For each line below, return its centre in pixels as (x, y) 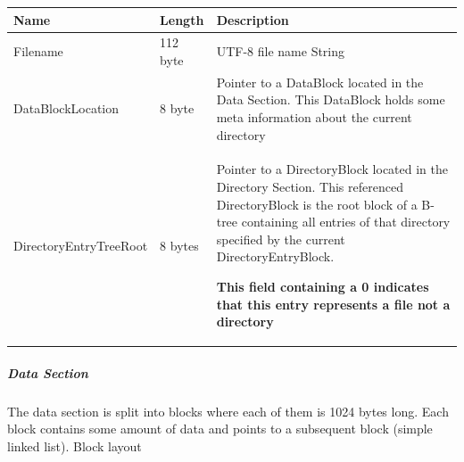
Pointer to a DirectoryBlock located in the (332, 169)
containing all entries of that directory (346, 222)
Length (182, 19)
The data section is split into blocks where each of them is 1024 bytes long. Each (228, 411)
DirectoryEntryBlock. (275, 256)
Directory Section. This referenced (310, 186)
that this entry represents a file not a (333, 304)
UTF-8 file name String (281, 51)
